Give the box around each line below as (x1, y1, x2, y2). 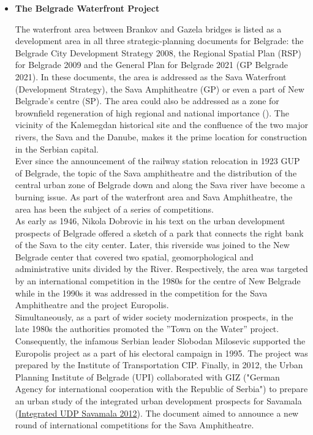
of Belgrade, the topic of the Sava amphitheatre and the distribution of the (15, 166, 297, 179)
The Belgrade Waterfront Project (15, 2, 160, 14)
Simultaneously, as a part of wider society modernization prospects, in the (15, 310, 293, 323)
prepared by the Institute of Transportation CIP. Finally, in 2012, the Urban (15, 358, 303, 371)
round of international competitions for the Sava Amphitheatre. (15, 418, 254, 431)
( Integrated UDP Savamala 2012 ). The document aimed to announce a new (15, 406, 299, 419)
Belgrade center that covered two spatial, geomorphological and (15, 250, 254, 263)
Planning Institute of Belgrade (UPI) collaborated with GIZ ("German (15, 370, 280, 383)
